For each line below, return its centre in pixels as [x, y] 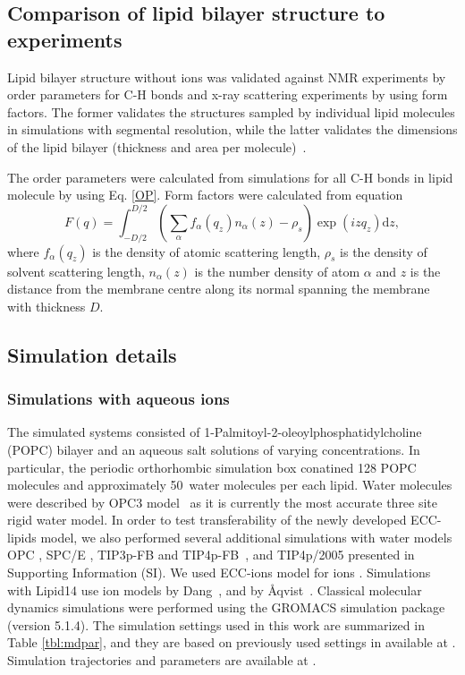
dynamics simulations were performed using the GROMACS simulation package [226, 607]
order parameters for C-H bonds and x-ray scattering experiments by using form [228, 94]
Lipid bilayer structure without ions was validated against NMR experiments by [227, 77]
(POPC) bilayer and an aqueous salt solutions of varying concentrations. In [214, 449]
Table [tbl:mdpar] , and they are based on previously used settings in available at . [232, 642]
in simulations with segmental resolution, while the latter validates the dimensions [232, 129]
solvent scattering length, [76, 271]
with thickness [46, 306]
